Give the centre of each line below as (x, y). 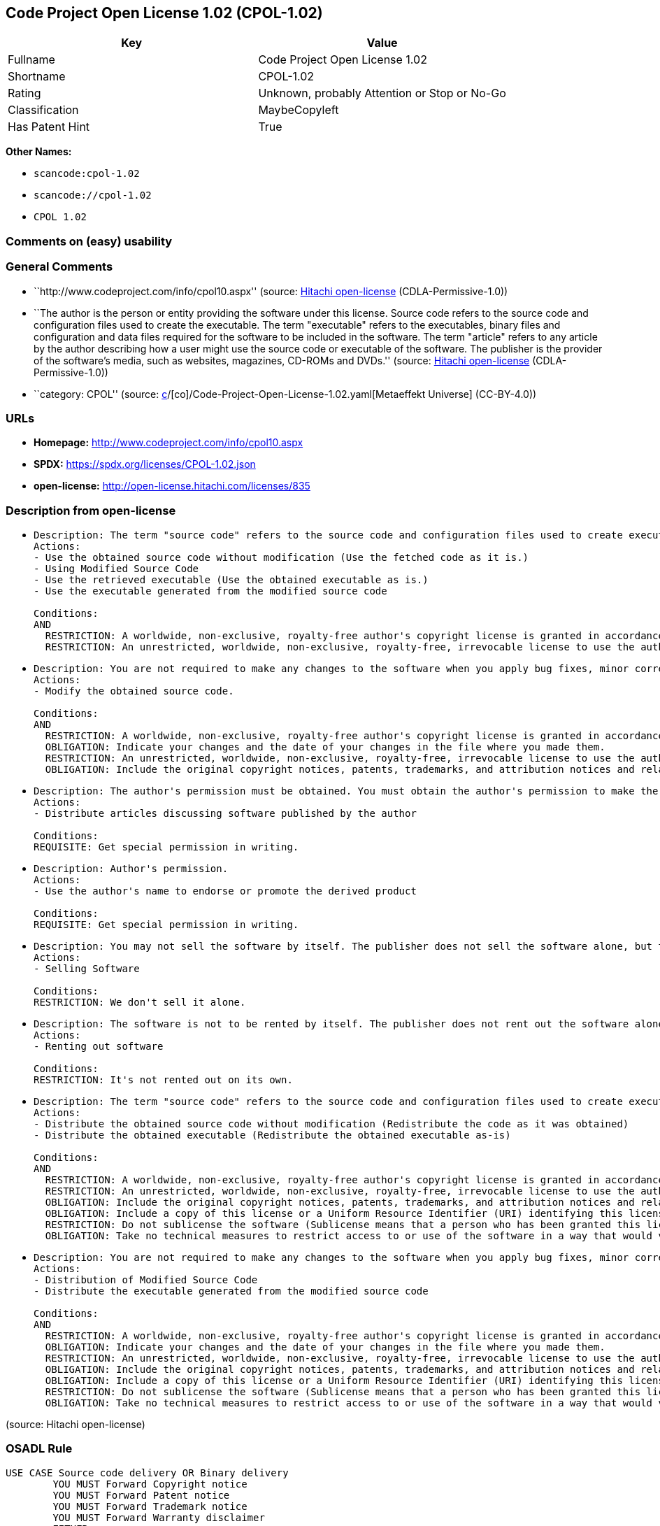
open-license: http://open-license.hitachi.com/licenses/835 (172, 486)
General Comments (59, 267)
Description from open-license (91, 510)
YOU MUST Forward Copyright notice (150, 1484)
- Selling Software (87, 969)
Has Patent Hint (49, 127)
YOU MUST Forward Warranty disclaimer (159, 1517)
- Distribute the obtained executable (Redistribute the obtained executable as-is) (272, 1135)
